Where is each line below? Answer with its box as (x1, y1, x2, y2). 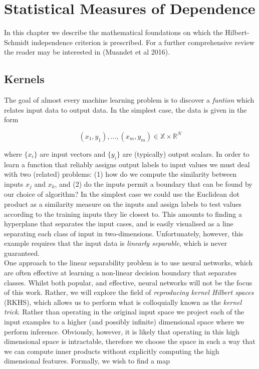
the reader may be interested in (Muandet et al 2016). (4, 47, 170, 57)
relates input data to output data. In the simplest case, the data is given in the (4, 104, 247, 115)
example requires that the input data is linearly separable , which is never (4, 238, 227, 248)
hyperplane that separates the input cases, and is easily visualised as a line (4, 218, 233, 229)
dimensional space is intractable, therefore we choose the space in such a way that (4, 336, 255, 346)
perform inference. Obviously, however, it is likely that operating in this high (4, 326, 239, 336)
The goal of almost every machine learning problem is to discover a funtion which (4, 95, 254, 105)
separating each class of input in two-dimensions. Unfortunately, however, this (4, 228, 243, 238)
